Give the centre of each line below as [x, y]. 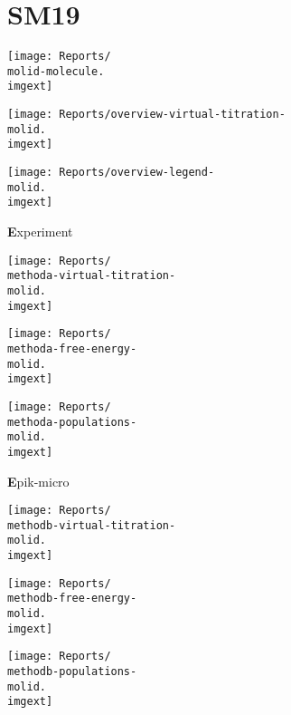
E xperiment [40, 232]
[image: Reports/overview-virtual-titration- [146, 115]
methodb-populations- [72, 672]
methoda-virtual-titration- [92, 276]
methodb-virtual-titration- [92, 525]
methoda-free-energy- [72, 348]
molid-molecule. [56, 71]
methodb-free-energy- [72, 599]
